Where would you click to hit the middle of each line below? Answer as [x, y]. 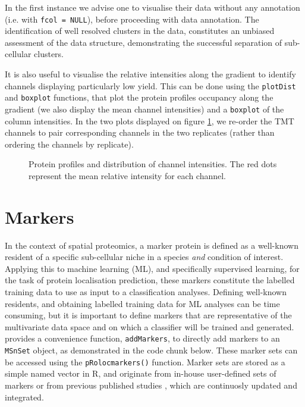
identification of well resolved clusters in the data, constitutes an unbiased [140, 31]
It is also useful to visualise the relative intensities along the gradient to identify [150, 74]
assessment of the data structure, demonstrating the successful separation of [144, 42]
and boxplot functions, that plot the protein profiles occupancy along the [139, 97]
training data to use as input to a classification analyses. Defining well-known [146, 292]
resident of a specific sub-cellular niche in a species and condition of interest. [144, 257]
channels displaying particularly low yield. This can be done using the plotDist [150, 85]
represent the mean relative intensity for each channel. [128, 175]
